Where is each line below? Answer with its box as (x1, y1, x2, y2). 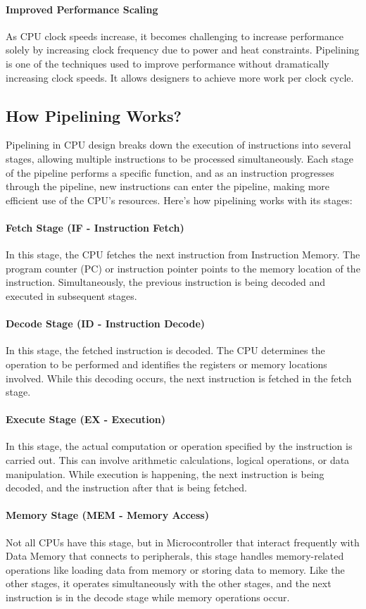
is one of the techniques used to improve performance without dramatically (6, 56, 329, 70)
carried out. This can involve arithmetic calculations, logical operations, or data (6, 453, 350, 467)
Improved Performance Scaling (6, 1, 158, 16)
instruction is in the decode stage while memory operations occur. (6, 590, 290, 605)
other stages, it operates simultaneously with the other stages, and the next (6, 576, 332, 591)
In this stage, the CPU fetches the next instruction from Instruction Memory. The (6, 247, 360, 262)
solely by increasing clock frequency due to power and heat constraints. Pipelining (6, 42, 360, 57)
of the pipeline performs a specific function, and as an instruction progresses (6, 165, 334, 180)
